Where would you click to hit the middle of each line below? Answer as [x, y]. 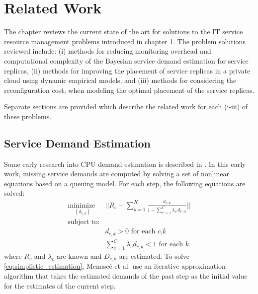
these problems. [28, 116]
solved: [14, 193]
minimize [82, 205]
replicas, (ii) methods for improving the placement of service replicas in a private [127, 70]
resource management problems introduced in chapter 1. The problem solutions [125, 41]
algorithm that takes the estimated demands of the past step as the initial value [126, 275]
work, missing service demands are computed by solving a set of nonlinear [117, 174]
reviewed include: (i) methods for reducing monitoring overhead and [108, 51]
